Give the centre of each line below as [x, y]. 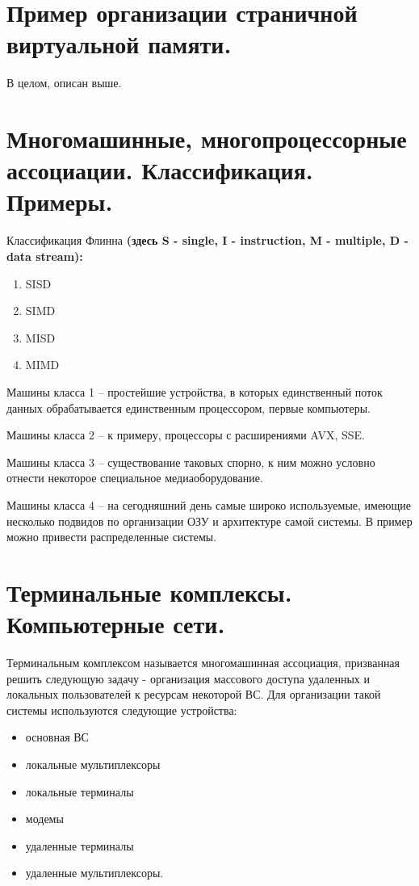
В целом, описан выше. [64, 83]
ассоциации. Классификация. [160, 170]
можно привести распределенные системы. [112, 537]
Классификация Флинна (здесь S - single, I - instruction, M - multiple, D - [207, 240]
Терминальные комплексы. [149, 592]
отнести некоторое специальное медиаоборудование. [135, 478]
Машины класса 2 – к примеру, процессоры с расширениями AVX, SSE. [186, 435]
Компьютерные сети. [116, 624]
